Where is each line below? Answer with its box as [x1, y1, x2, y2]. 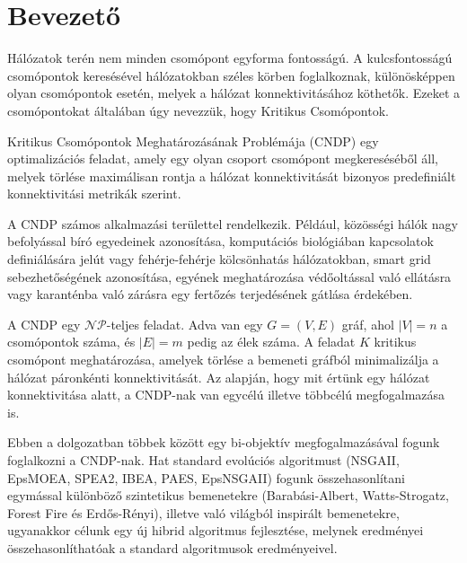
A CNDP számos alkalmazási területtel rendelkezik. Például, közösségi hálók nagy [7, 214, 458, 233]
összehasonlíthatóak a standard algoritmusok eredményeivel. [7, 538, 338, 557]
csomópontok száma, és [7, 332, 136, 351]
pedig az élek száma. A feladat [187, 332, 356, 351]
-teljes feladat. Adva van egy [106, 314, 263, 333]
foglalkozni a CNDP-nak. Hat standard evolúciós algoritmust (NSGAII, [7, 451, 400, 469]
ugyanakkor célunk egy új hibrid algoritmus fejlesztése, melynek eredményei [7, 521, 424, 540]
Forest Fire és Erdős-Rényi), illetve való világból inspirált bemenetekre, [7, 503, 400, 522]
